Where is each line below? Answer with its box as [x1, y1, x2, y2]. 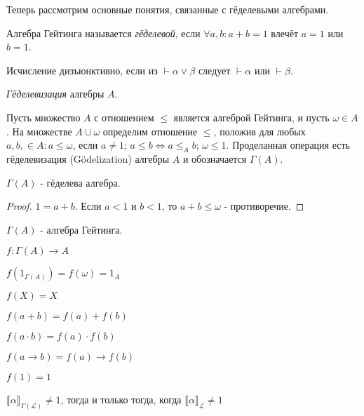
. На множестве [6, 123, 72, 138]
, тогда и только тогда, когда [60, 392, 182, 407]
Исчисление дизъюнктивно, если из [6, 62, 158, 77]
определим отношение [102, 123, 198, 138]
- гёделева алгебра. [40, 175, 121, 189]
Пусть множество [6, 109, 81, 124]
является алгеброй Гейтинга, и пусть [173, 109, 330, 124]
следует [198, 62, 231, 77]
